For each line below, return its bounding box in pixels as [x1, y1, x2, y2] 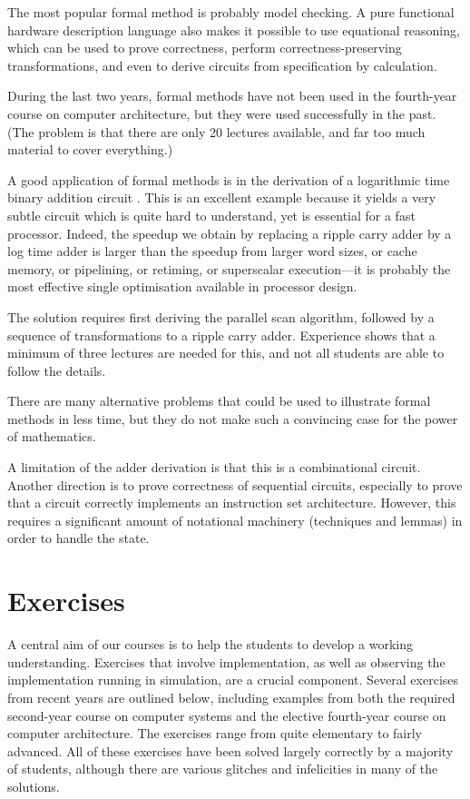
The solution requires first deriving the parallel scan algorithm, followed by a [7, 307, 435, 326]
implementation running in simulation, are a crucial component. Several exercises [7, 670, 459, 689]
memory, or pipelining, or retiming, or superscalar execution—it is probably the [7, 259, 451, 278]
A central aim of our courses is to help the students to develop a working [7, 635, 413, 654]
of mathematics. [7, 427, 96, 446]
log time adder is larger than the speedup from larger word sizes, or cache [7, 242, 417, 261]
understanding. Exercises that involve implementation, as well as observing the [7, 652, 446, 671]
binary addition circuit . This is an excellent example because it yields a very [7, 188, 436, 207]
